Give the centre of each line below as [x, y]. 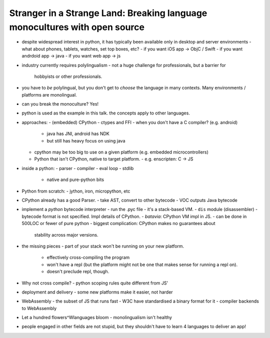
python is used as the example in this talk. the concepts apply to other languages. [106, 113]
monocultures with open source [77, 27]
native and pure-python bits [75, 179]
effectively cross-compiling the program [88, 257]
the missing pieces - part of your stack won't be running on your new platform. [103, 246]
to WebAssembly [39, 308]
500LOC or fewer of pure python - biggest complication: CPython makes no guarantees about [118, 223]
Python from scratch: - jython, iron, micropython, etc [76, 191]
